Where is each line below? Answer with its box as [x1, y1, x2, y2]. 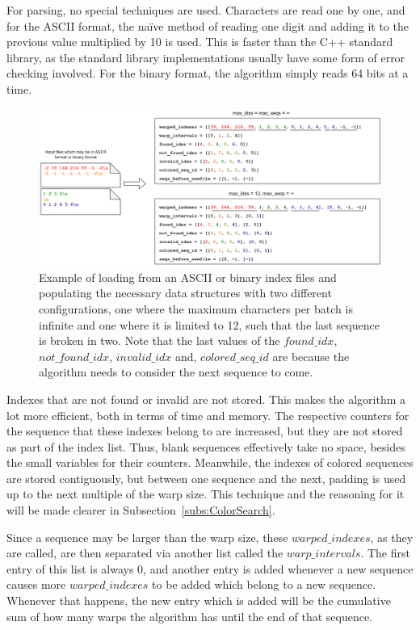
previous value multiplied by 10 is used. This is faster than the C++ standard [6, 33, 393, 50]
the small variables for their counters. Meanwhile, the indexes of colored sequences [6, 454, 414, 471]
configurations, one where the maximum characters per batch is [39, 300, 353, 317]
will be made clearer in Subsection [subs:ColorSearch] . [6, 502, 275, 519]
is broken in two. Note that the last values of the [39, 332, 280, 349]
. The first [360, 544, 410, 561]
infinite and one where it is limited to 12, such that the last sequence [39, 316, 380, 333]
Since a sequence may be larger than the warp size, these [6, 528, 288, 545]
